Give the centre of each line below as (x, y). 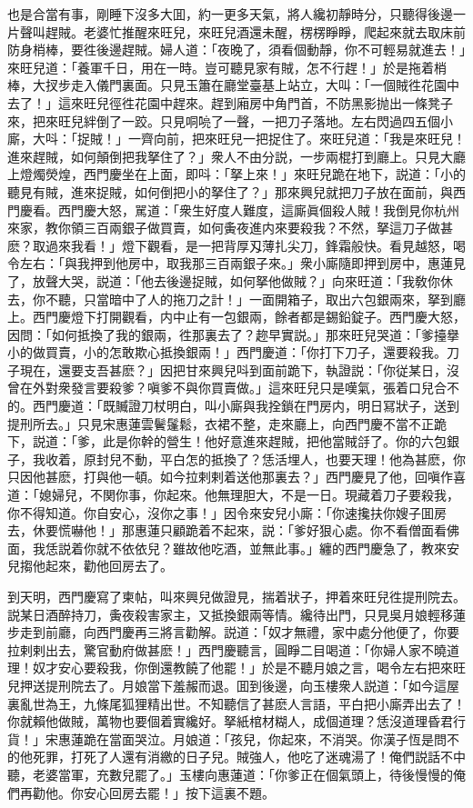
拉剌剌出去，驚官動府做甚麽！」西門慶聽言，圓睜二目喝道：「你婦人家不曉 (227, 649)
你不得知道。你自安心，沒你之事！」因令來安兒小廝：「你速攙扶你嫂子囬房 (227, 512)
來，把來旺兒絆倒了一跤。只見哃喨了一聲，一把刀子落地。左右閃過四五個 (224, 120)
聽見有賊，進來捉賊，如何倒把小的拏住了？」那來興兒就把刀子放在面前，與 (230, 191)
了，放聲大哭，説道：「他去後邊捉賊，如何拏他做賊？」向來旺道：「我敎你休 (230, 280)
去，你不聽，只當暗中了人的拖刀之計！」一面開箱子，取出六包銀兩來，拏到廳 (236, 299)
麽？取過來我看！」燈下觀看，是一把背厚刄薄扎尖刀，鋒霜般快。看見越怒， (230, 245)
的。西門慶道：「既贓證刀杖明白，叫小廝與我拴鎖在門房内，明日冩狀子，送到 (233, 406)
